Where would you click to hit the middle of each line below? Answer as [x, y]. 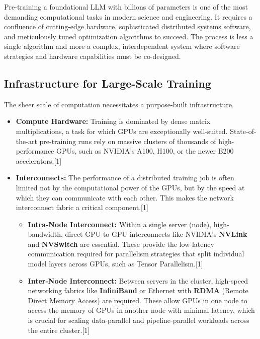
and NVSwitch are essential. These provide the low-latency [121, 244]
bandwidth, [45, 234]
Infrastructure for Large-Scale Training [108, 83]
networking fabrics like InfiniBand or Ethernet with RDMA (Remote [138, 290]
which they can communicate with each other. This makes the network [125, 197]
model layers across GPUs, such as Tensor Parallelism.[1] [115, 264]
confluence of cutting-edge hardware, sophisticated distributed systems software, [127, 26]
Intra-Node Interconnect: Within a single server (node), [119, 224]
